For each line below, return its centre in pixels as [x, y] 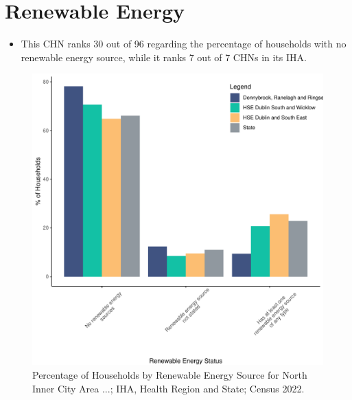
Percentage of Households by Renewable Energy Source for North [170, 374]
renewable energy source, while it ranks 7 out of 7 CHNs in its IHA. [164, 57]
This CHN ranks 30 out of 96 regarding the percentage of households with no [184, 44]
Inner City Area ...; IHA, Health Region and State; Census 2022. [168, 388]
